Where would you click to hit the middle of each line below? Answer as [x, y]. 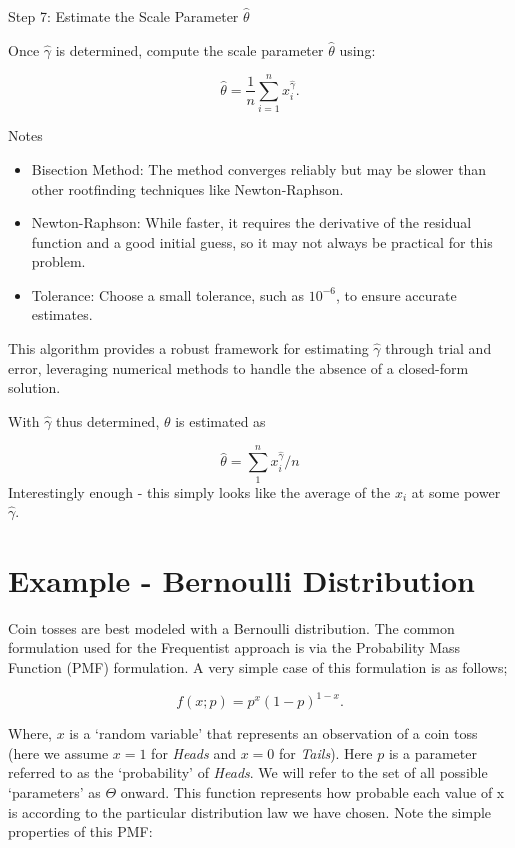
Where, [30, 733]
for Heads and [193, 752]
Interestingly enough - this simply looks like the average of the [199, 491]
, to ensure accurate [396, 294]
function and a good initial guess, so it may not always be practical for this [262, 241]
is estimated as [220, 420]
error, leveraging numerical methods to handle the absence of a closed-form [238, 367]
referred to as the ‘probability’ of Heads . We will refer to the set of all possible [248, 772]
